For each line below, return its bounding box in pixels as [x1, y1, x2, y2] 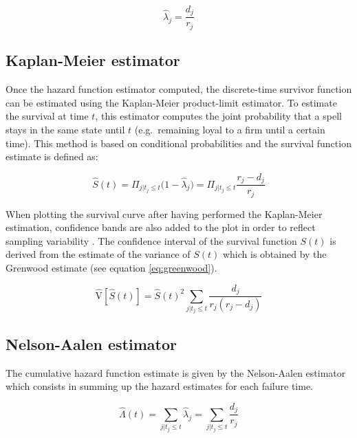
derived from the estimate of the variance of [6, 247, 191, 261]
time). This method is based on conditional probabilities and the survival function [6, 135, 351, 150]
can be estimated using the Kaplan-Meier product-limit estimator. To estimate [6, 95, 337, 109]
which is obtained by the [222, 247, 327, 261]
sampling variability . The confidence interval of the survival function [6, 233, 297, 248]
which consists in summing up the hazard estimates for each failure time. [6, 379, 313, 393]
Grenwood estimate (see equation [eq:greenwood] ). [6, 261, 217, 275]
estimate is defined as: [6, 149, 98, 164]
